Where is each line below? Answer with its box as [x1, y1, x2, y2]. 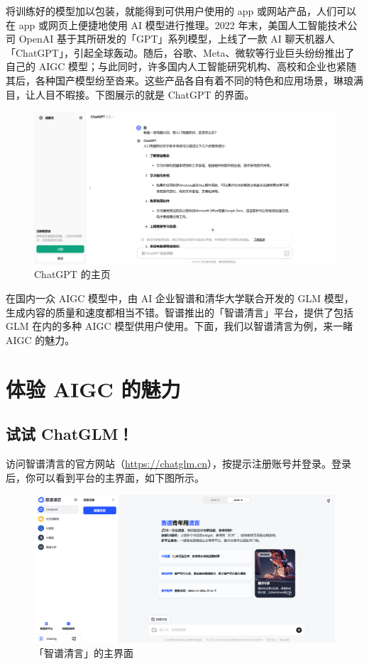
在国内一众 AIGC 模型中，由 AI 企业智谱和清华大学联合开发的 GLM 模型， [6, 291, 354, 306]
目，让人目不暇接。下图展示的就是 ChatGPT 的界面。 [6, 87, 255, 101]
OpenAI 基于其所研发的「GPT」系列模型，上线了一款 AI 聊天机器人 [18, 31, 335, 46]
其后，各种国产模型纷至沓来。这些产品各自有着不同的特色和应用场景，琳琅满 [6, 72, 363, 87]
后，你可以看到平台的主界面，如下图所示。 [6, 470, 204, 485]
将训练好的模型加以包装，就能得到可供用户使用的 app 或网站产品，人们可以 [6, 4, 356, 18]
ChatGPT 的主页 [34, 267, 111, 282]
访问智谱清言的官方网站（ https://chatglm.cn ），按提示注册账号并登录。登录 [6, 456, 351, 471]
